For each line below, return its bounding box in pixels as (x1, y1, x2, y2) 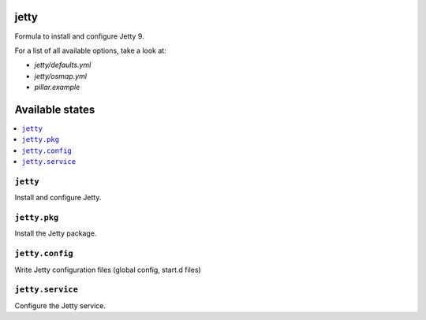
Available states (14, 102, 95, 116)
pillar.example (34, 83, 80, 92)
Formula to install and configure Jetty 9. (14, 32, 145, 41)
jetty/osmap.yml (34, 71, 87, 80)
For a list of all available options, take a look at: (14, 46, 166, 55)
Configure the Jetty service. (14, 300, 106, 311)
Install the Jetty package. (14, 229, 97, 238)
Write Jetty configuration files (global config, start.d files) (14, 265, 201, 274)
